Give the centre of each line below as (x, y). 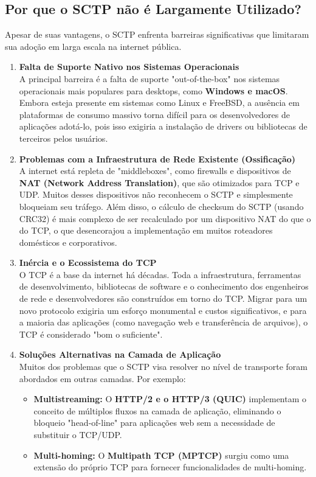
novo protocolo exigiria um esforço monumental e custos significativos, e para (163, 310)
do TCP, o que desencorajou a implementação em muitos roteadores (146, 230)
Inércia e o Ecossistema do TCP (88, 263)
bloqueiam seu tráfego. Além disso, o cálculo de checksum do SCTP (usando (161, 206)
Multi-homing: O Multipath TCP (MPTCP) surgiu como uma (161, 455)
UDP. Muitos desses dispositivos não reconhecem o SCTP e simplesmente (156, 194)
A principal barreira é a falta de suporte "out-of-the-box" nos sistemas (149, 78)
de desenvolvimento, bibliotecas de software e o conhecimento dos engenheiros (164, 286)
